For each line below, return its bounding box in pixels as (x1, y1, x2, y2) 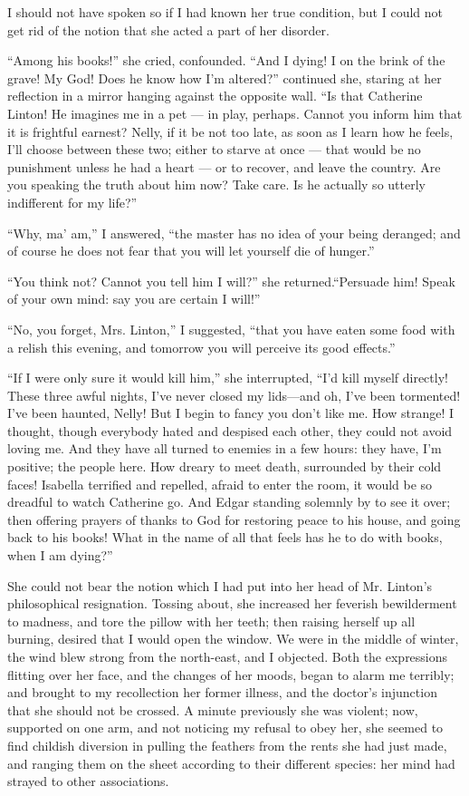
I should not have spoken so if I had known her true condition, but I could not (7, 3, 444, 21)
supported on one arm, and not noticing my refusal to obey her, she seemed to (7, 718, 444, 737)
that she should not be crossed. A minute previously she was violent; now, (7, 700, 418, 719)
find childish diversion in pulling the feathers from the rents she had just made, (7, 735, 447, 754)
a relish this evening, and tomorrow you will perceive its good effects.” (7, 337, 396, 356)
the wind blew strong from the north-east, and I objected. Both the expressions (7, 647, 448, 665)
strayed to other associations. (7, 772, 169, 791)
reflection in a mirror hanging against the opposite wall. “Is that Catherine (7, 86, 423, 105)
